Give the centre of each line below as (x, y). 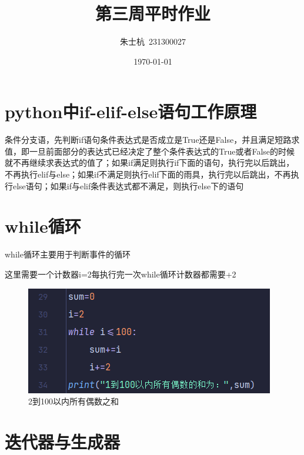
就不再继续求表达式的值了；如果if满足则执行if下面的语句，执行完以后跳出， (150, 163)
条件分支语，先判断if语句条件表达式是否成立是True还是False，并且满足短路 (148, 140)
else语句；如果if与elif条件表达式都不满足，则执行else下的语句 (128, 185)
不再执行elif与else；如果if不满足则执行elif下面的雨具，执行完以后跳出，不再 (148, 174)
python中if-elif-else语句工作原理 (131, 111)
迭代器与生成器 (63, 441)
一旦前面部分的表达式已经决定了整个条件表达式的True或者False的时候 (162, 151)
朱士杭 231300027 (153, 41)
